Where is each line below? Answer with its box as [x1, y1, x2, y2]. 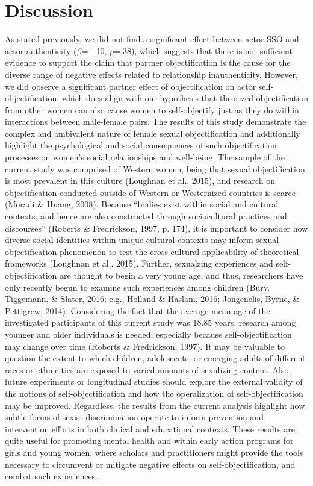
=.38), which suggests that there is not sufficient [114, 44, 293, 57]
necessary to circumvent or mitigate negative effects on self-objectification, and [5, 458, 296, 470]
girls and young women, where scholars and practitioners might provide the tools [5, 446, 303, 458]
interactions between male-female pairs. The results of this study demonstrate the [5, 115, 306, 128]
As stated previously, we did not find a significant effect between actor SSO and [5, 33, 299, 45]
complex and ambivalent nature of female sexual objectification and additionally [5, 127, 300, 139]
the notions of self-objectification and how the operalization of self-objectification [5, 387, 303, 399]
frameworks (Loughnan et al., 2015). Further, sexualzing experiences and [5, 257, 273, 270]
